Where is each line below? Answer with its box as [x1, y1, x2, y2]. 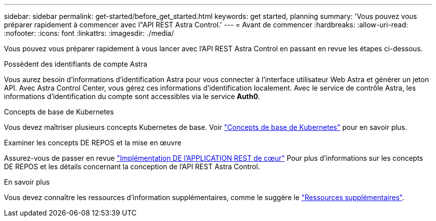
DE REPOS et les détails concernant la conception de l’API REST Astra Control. [4, 162, 260, 171]
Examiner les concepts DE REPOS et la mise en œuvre [4, 138, 182, 147]
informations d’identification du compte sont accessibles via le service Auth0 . [4, 92, 260, 101]
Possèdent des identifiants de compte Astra [4, 60, 147, 68]
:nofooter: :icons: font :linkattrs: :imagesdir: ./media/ [4, 29, 174, 37]
